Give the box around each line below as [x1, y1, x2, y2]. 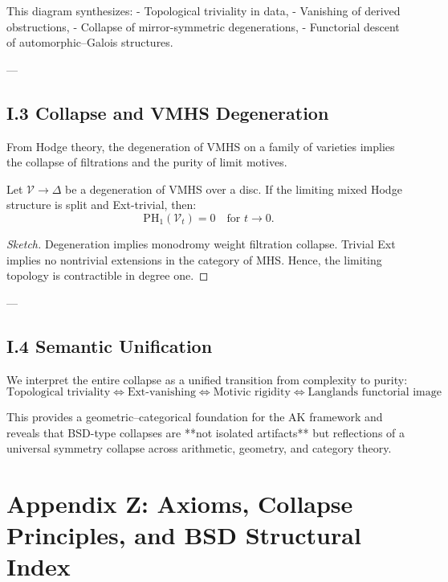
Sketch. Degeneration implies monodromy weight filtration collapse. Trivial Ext [6, 235, 396, 252]
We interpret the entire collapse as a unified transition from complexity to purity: [6, 371, 408, 387]
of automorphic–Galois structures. [6, 34, 173, 51]
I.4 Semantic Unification [6, 333, 213, 358]
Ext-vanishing [127, 387, 196, 399]
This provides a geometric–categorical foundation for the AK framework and [6, 408, 383, 425]
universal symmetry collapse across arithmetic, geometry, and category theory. [6, 440, 392, 457]
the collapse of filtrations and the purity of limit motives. [6, 154, 287, 170]
